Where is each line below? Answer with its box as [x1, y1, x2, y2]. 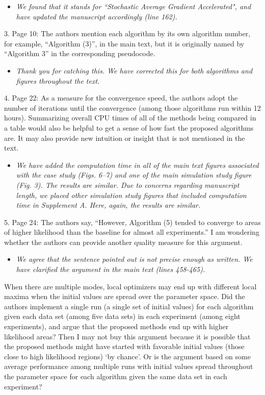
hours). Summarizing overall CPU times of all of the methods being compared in [4, 112, 256, 123]
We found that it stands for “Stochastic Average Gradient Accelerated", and [16, 1, 251, 11]
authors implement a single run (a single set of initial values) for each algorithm [4, 301, 254, 311]
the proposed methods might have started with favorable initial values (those [4, 341, 245, 352]
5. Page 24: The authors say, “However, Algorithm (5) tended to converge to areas [4, 216, 261, 227]
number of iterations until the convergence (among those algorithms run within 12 [4, 102, 261, 113]
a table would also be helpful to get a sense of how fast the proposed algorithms [4, 122, 254, 133]
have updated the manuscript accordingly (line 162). [16, 11, 177, 21]
